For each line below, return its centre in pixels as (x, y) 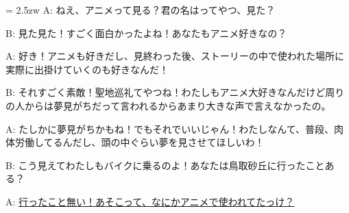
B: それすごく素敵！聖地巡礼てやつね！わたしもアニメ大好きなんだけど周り (175, 92)
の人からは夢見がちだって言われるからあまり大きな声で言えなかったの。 (168, 105)
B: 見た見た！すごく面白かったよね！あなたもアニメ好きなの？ (146, 33)
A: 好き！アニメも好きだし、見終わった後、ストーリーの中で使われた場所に (175, 56)
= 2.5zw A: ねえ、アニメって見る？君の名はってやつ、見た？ (141, 10)
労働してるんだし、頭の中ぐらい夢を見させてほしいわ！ (140, 142)
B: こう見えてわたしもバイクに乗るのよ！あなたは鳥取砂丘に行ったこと (165, 165)
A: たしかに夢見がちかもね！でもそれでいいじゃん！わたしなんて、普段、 (170, 128)
